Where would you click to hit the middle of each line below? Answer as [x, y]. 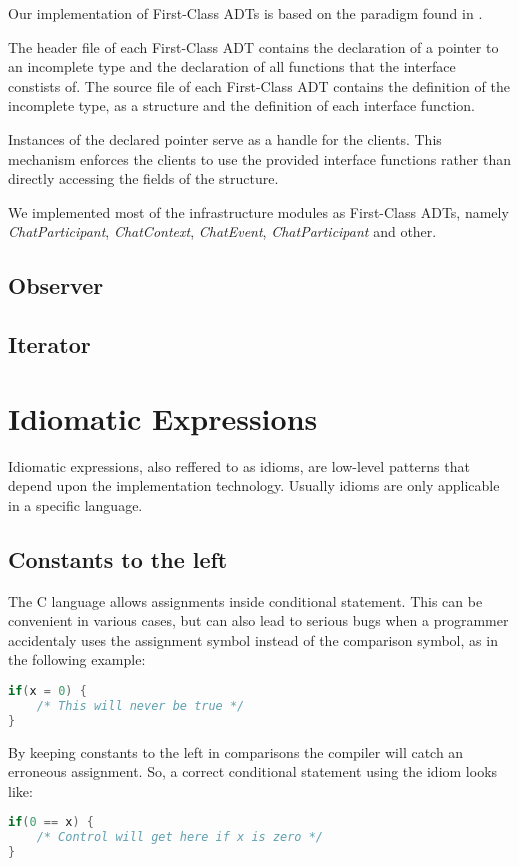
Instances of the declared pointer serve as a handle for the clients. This [225, 138]
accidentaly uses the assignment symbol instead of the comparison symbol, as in [253, 639]
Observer [56, 285]
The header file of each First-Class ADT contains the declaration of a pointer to [253, 46]
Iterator [49, 344]
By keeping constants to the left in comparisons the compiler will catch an [236, 751]
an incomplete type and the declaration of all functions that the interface [232, 66]
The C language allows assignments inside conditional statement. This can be [245, 600]
